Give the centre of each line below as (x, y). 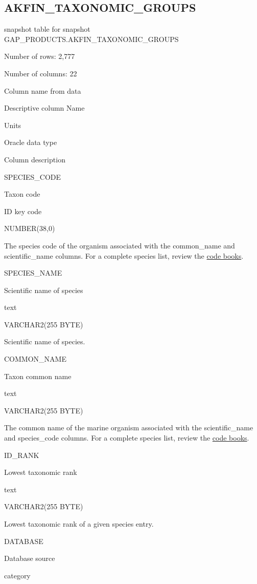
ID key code (23, 211)
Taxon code (22, 194)
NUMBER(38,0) (30, 228)
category (17, 575)
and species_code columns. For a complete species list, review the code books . (127, 438)
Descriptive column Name (44, 108)
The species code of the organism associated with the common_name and (120, 245)
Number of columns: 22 (41, 73)
